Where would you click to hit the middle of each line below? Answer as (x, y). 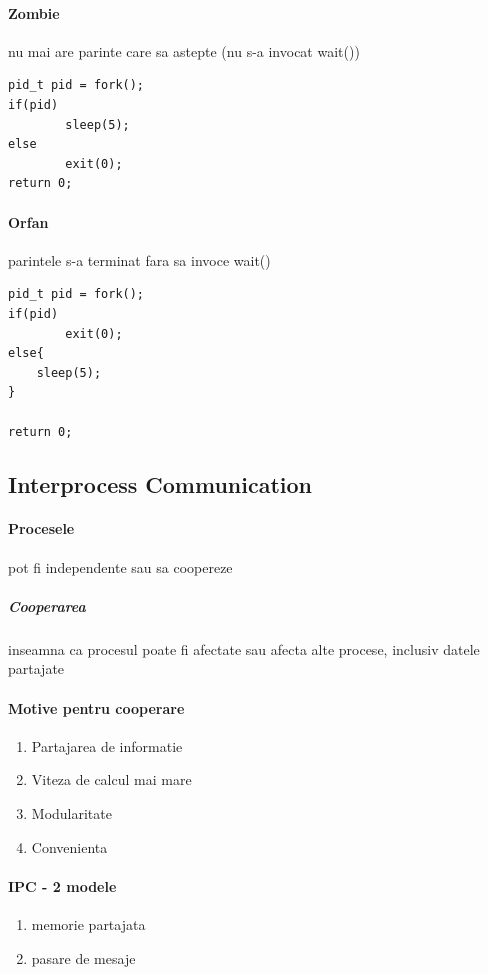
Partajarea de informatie (107, 745)
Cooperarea (47, 605)
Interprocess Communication (160, 484)
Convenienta (69, 846)
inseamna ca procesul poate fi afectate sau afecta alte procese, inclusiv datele (244, 648)
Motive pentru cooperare (96, 707)
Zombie (34, 12)
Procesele (41, 528)
